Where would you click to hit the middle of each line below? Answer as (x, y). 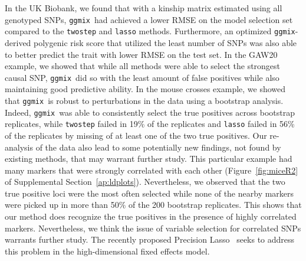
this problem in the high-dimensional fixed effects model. (107, 251)
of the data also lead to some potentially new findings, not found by (158, 147)
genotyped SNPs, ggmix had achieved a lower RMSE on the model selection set (149, 19)
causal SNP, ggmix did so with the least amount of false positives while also (142, 77)
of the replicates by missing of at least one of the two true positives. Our (136, 135)
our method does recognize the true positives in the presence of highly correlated (151, 216)
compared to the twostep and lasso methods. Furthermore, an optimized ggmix (150, 31)
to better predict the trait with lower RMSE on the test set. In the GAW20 (141, 54)
